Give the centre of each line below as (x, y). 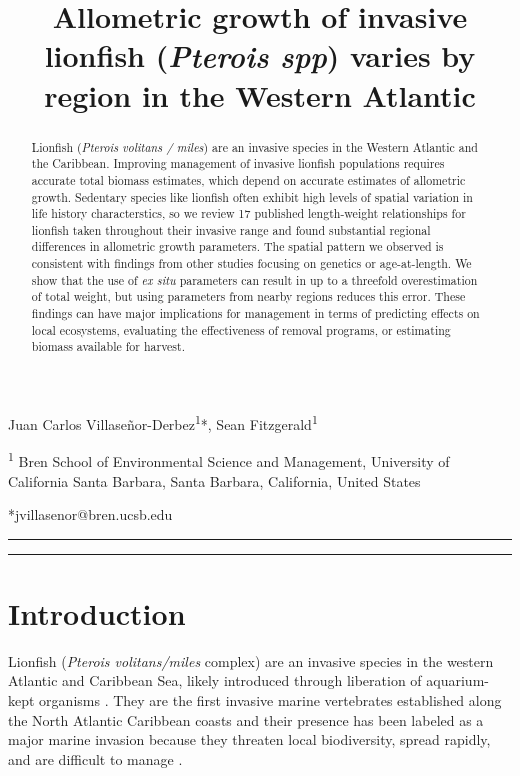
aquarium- (457, 680)
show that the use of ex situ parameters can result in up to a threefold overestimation (254, 279)
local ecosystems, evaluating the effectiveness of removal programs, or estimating (241, 329)
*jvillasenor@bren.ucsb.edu (90, 514)
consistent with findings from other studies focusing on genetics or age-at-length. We (251, 263)
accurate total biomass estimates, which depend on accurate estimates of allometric (248, 179)
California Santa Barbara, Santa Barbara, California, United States (214, 480)
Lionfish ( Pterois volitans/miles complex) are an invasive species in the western (251, 660)
